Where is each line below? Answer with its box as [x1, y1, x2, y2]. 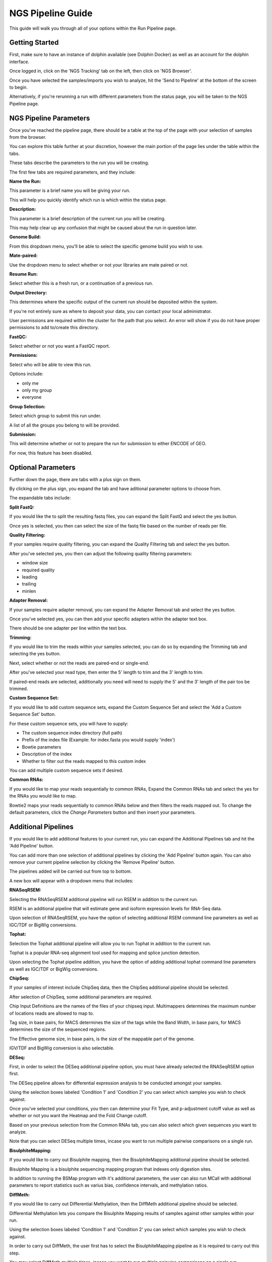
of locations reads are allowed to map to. [9, 1010, 94, 1016]
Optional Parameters [9, 463, 76, 471]
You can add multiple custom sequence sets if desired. [9, 767, 123, 773]
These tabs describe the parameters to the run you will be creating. [9, 160, 150, 166]
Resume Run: [9, 271, 38, 277]
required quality [22, 567, 55, 573]
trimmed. [9, 686, 28, 692]
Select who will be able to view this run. [9, 361, 92, 367]
